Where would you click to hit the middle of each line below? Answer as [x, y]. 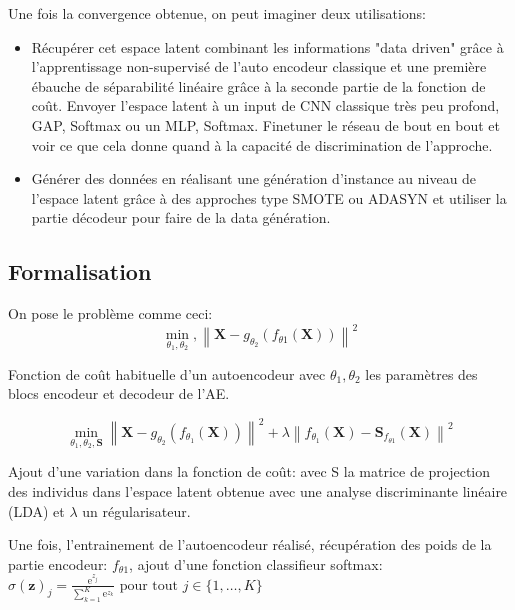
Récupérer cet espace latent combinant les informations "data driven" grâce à [267, 46]
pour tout [149, 585]
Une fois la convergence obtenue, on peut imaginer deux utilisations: [217, 13]
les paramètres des [421, 373]
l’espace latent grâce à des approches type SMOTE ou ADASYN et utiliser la [269, 197]
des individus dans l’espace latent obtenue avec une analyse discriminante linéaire [258, 491]
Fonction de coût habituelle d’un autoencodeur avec [167, 373]
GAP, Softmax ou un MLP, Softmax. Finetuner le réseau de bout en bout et [265, 124]
